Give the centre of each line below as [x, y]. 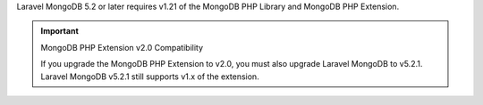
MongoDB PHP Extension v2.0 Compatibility [122, 47]
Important [60, 31]
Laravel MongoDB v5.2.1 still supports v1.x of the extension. [150, 77]
